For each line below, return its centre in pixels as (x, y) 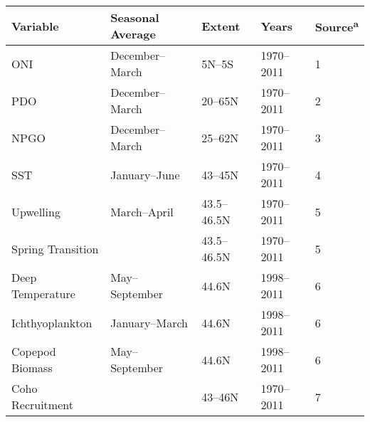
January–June (145, 174)
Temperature (43, 294)
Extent (221, 26)
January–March (149, 322)
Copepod (34, 351)
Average (133, 34)
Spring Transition (55, 248)
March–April (142, 211)
